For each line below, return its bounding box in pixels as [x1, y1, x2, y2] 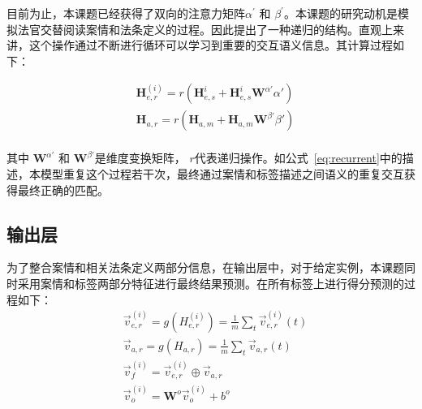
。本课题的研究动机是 [283, 5, 398, 21]
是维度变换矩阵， [94, 149, 186, 166]
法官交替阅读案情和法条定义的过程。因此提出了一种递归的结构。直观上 [17, 20, 393, 37]
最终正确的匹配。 [17, 181, 109, 198]
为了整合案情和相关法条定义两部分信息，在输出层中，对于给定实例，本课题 [6, 259, 404, 276]
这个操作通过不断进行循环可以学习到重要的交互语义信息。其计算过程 [28, 37, 393, 54]
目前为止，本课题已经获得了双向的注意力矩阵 [6, 5, 245, 21]
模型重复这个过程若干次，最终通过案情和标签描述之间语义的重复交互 [40, 166, 404, 183]
